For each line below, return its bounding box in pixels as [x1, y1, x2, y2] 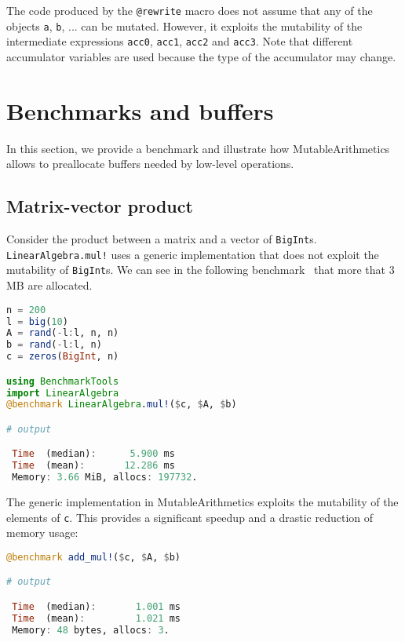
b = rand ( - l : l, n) [6, 339, 102, 351]
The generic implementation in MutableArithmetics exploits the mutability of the [6, 494, 399, 510]
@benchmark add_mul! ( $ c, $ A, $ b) [6, 551, 181, 563]
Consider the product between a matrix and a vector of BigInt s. [6, 231, 317, 247]
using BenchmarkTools [6, 375, 119, 387]
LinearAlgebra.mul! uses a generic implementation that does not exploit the [6, 246, 379, 262]
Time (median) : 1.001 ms [12, 601, 181, 613]
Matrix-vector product [6, 194, 193, 218]
